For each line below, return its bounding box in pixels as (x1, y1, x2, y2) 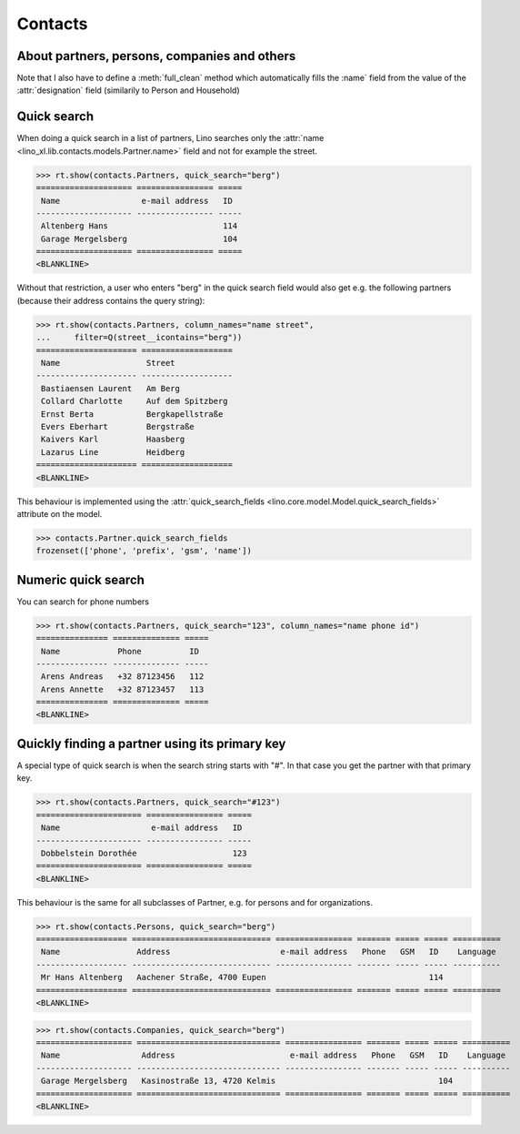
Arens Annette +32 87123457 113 (41, 683, 205, 694)
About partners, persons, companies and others (16, 48, 296, 64)
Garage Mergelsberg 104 (41, 233, 238, 244)
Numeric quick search (16, 572, 145, 587)
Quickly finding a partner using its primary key (16, 735, 286, 751)
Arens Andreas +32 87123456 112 (41, 672, 205, 682)
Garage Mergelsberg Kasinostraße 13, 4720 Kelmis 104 (41, 1076, 454, 1087)
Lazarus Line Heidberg (41, 447, 185, 457)
